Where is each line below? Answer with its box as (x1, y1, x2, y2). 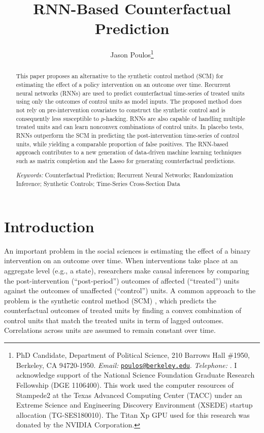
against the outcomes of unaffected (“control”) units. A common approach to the (4, 285, 256, 296)
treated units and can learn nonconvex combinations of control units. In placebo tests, (16, 122, 244, 131)
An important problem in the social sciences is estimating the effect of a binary (4, 245, 251, 256)
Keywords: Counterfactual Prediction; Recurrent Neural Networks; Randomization (16, 171, 234, 179)
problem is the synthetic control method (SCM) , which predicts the (4, 295, 217, 305)
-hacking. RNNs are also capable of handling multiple (104, 114, 245, 122)
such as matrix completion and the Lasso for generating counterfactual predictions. (16, 156, 236, 165)
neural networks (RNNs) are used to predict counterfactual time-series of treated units (16, 88, 245, 97)
